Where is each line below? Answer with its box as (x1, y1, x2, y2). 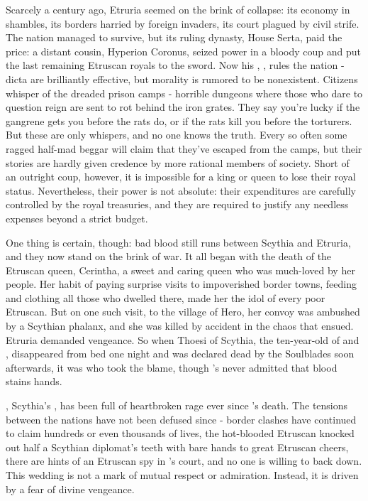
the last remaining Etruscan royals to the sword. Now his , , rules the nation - (6, 58, 345, 72)
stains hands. (6, 374, 62, 389)
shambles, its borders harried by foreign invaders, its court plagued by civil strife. (6, 16, 359, 31)
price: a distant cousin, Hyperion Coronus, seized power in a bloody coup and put (6, 43, 362, 58)
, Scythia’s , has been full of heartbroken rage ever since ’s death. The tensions (6, 398, 348, 413)
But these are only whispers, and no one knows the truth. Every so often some (6, 127, 347, 142)
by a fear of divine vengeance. (6, 481, 135, 496)
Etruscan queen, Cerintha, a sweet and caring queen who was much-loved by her (6, 262, 355, 277)
